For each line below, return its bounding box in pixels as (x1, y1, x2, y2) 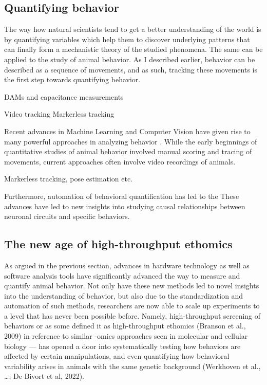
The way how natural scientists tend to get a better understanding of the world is (4, 24, 261, 34)
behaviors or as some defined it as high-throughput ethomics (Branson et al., (4, 320, 246, 331)
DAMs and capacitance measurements (4, 91, 124, 102)
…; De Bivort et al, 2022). (4, 371, 85, 381)
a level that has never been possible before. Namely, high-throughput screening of (4, 310, 261, 321)
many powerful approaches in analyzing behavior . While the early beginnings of (4, 136, 257, 146)
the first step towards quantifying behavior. (4, 74, 141, 85)
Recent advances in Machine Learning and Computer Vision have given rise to (4, 125, 251, 136)
